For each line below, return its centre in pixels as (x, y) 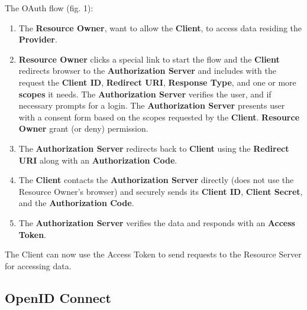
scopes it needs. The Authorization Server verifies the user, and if (145, 94)
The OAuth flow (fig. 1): (49, 8)
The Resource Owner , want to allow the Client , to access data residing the (160, 27)
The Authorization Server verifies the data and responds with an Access (157, 222)
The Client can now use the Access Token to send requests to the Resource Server (153, 254)
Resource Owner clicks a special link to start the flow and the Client (149, 59)
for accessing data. (38, 265)
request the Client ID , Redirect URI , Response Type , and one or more (157, 82)
